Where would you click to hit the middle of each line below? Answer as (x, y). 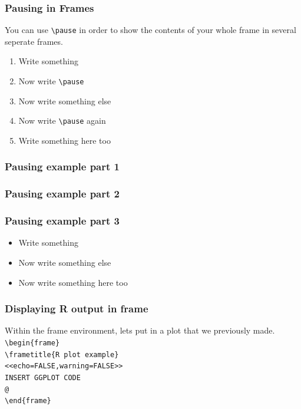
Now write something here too (73, 282)
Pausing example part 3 (62, 221)
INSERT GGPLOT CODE (43, 378)
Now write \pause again (62, 121)
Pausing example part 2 (62, 194)
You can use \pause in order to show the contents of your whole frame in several (150, 30)
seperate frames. (34, 41)
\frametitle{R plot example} (62, 354)
